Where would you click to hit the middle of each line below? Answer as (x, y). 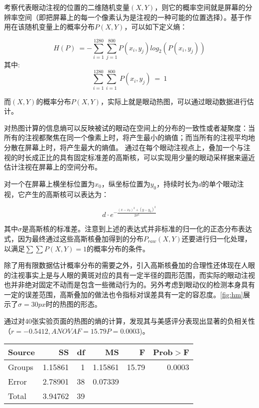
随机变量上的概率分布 (60, 27)
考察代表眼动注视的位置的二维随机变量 (67, 7)
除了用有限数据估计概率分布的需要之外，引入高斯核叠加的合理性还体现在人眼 (129, 265)
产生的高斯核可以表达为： (66, 194)
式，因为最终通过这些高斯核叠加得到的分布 (74, 238)
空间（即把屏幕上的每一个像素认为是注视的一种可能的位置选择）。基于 (131, 17)
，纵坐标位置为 (126, 183)
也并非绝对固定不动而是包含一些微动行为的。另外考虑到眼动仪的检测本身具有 (129, 285)
